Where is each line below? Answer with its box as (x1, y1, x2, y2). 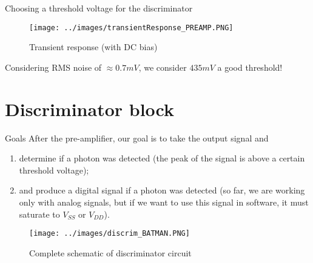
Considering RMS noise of (5, 60, 102, 73)
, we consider (138, 60, 187, 73)
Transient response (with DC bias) (29, 41, 158, 53)
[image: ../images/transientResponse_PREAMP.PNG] (29, 23, 234, 32)
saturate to (19, 207, 60, 220)
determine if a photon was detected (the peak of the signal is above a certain (19, 152, 305, 164)
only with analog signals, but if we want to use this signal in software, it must (19, 195, 309, 208)
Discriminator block (5, 96, 174, 121)
